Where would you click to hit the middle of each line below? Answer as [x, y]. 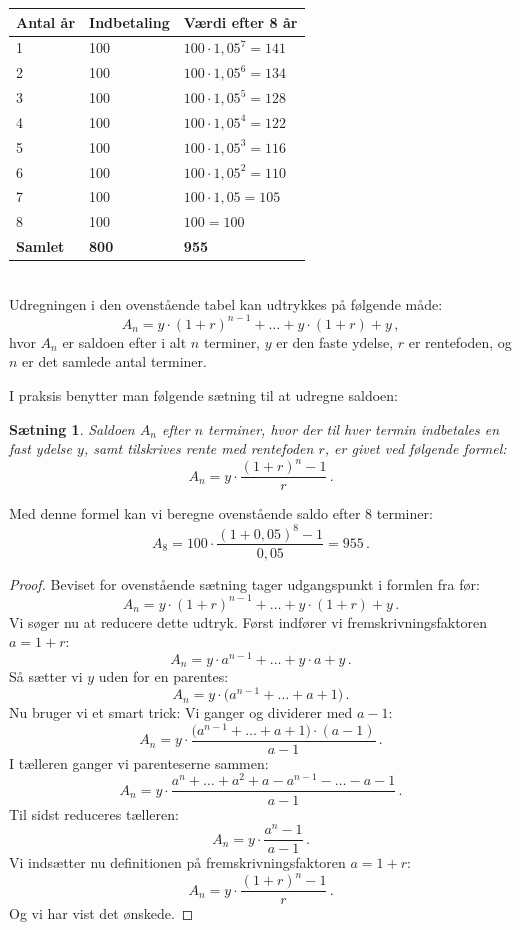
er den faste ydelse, [335, 341]
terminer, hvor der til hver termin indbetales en [354, 428]
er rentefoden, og [460, 341]
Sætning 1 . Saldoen [72, 428]
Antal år [46, 21]
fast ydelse [40, 448]
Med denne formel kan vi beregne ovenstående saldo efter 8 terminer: [221, 513]
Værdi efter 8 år [240, 21]
